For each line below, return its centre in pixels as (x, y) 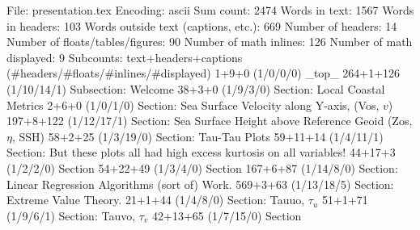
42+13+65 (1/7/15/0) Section (227, 215)
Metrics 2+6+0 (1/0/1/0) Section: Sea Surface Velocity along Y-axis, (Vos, (193, 105)
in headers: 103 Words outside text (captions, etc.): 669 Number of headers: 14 (202, 25)
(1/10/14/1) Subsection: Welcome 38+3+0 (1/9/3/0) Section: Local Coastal (196, 88)
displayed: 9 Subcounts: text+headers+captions (125, 57)
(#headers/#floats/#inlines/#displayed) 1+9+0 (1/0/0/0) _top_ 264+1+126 (204, 73)
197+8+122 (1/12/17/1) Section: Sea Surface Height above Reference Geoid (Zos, (210, 121)
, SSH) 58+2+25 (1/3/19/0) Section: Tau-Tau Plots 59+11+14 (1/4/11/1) (197, 136)
